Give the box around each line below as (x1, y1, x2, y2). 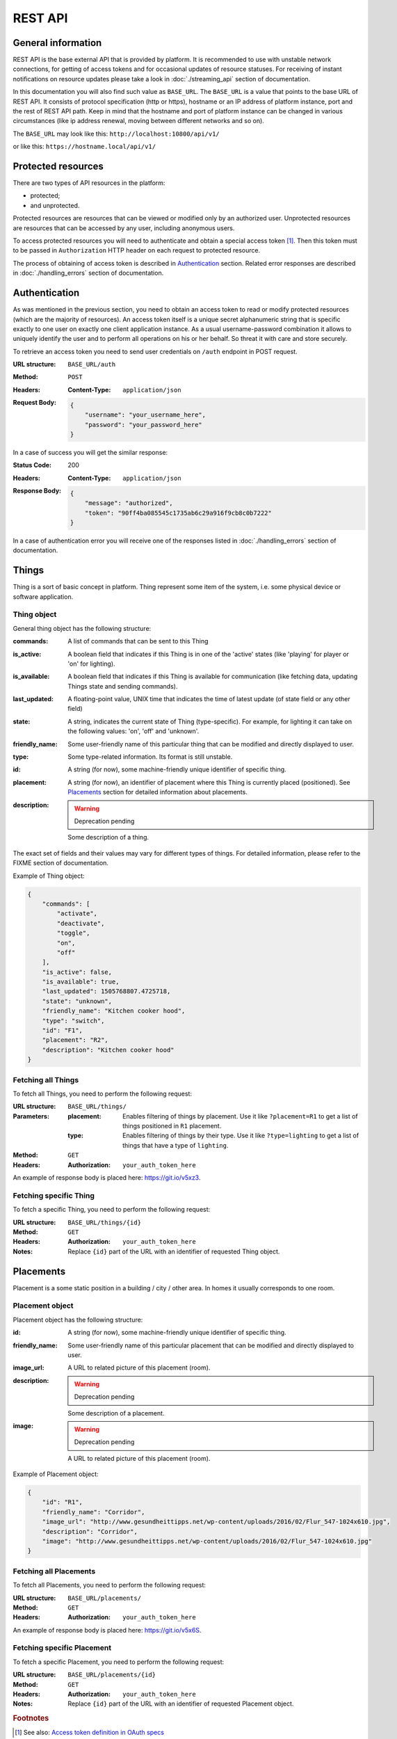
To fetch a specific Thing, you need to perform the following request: (13, 1205, 211, 1214)
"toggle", (56, 929, 90, 937)
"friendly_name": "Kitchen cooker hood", (42, 1007, 186, 1015)
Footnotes (13, 1713, 49, 1723)
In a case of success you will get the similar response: (13, 449, 168, 456)
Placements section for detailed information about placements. (67, 788, 248, 796)
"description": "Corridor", (42, 1528, 138, 1535)
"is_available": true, (42, 978, 120, 986)
